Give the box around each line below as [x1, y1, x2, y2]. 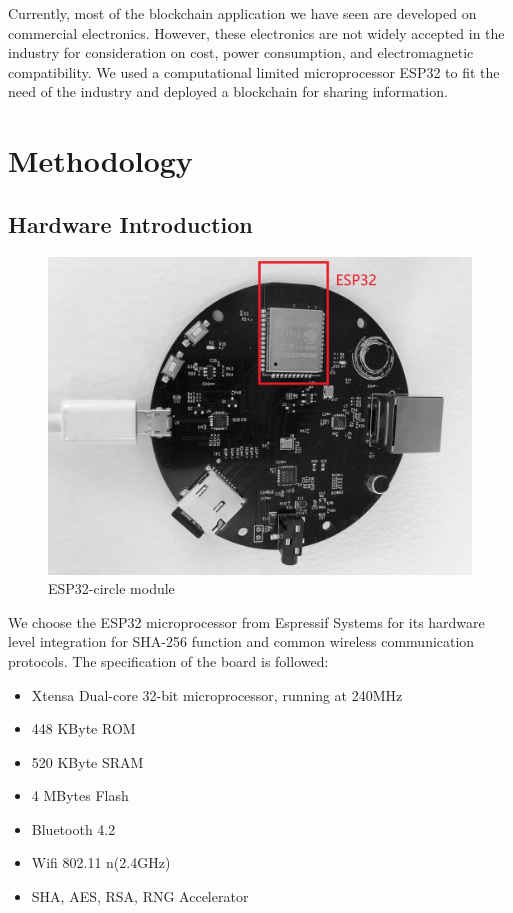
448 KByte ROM [31, 718, 136, 739]
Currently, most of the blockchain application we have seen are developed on [8, 3, 477, 23]
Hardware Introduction [8, 208, 253, 239]
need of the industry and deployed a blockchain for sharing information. [8, 81, 448, 102]
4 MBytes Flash [31, 785, 129, 806]
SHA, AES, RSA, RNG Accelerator [31, 886, 249, 907]
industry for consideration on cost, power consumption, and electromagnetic [8, 42, 474, 63]
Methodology [8, 140, 193, 181]
